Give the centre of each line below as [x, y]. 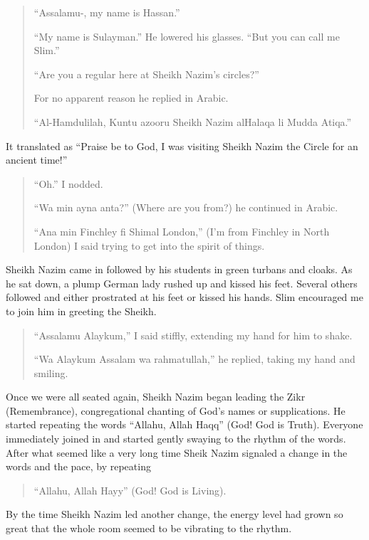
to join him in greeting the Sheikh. [81, 311]
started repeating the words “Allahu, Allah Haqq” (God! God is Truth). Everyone [184, 424]
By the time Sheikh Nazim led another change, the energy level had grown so [175, 514]
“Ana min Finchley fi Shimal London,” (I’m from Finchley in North [182, 231]
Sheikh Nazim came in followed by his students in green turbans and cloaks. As [179, 269]
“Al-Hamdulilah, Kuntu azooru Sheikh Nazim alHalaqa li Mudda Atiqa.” [193, 121]
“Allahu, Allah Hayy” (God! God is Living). [130, 490]
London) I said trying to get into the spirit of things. [149, 245]
